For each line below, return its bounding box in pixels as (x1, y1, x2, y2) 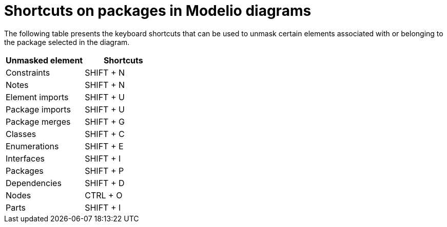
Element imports (6, 92, 69, 102)
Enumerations (6, 141, 59, 151)
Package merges (6, 116, 71, 127)
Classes (6, 128, 36, 139)
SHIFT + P (85, 165, 124, 176)
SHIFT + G (85, 116, 125, 127)
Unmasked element (6, 55, 83, 65)
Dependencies (6, 177, 62, 188)
